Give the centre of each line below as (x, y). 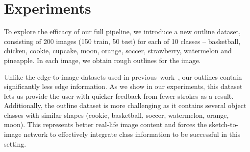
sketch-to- (224, 124)
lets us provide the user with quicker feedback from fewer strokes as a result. (119, 96)
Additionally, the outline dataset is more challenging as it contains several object (125, 105)
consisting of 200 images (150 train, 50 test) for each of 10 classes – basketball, (122, 41)
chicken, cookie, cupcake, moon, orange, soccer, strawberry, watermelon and (118, 51)
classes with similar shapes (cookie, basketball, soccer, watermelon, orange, (116, 115)
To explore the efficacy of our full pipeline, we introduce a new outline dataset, (122, 32)
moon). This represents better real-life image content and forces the (105, 124)
